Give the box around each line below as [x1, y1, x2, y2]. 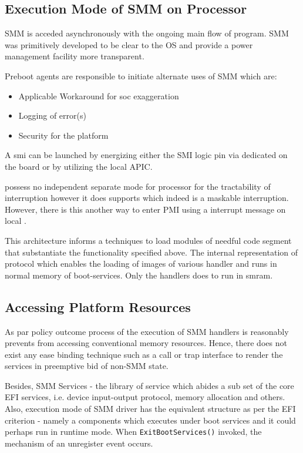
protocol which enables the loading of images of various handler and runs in [5, 257, 277, 270]
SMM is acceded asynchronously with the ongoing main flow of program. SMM [5, 27, 289, 39]
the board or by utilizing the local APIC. [5, 160, 153, 172]
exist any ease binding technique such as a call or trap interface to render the [5, 348, 283, 360]
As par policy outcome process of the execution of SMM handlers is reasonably [5, 325, 289, 337]
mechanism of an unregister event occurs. [5, 437, 153, 449]
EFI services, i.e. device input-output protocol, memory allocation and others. [5, 391, 285, 403]
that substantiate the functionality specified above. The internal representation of [5, 246, 298, 258]
